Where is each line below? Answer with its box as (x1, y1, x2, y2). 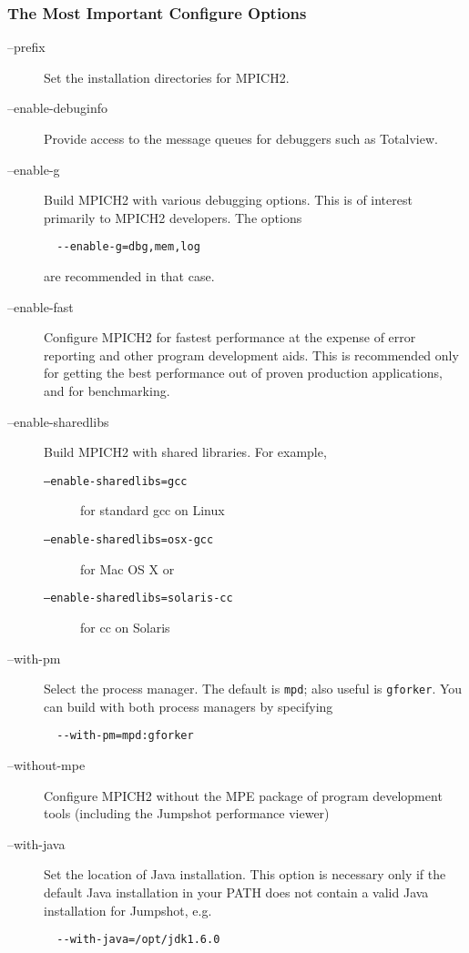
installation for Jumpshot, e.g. (44, 900, 212, 919)
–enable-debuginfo (7, 98, 108, 117)
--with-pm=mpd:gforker (56, 729, 194, 743)
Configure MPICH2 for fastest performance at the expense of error (44, 328, 416, 347)
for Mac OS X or (80, 559, 175, 578)
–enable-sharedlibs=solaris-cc (44, 592, 233, 605)
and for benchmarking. (44, 381, 170, 400)
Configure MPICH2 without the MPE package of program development (44, 786, 443, 805)
